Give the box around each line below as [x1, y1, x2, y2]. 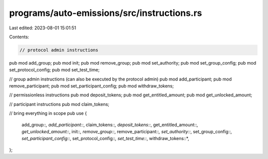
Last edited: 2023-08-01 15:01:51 [9, 25, 76, 31]
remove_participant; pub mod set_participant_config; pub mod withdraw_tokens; [9, 83, 174, 89]
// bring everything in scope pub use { [9, 110, 87, 116]
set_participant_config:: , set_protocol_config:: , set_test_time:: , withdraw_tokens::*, [21, 136, 190, 142]
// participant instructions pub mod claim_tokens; [9, 101, 110, 107]
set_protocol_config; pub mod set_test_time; [9, 67, 100, 73]
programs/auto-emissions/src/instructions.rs [9, 7, 202, 18]
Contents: [9, 34, 29, 40]
